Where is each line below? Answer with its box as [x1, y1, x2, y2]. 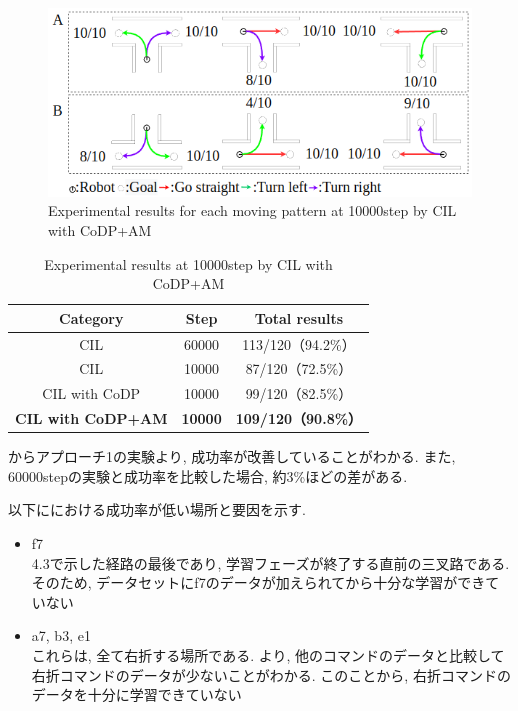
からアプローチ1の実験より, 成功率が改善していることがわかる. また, [8, 446, 456, 467]
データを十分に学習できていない [31, 684, 242, 705]
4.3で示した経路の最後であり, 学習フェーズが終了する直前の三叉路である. [31, 552, 510, 573]
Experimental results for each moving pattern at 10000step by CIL [48, 200, 457, 221]
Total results [254, 307, 344, 328]
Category [59, 307, 124, 328]
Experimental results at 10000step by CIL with [44, 253, 333, 274]
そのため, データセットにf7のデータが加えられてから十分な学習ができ [31, 572, 486, 593]
